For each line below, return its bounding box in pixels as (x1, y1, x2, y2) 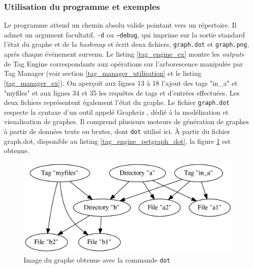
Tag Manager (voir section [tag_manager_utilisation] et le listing (4, 68, 201, 78)
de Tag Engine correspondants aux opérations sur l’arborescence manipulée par (4, 58, 243, 68)
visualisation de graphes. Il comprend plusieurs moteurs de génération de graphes (4, 116, 249, 127)
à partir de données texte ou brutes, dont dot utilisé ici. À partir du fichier (4, 126, 230, 136)
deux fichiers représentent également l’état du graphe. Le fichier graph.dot (4, 97, 230, 107)
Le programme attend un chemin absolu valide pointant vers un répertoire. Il (4, 20, 237, 30)
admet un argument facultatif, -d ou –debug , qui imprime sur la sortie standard (4, 29, 245, 39)
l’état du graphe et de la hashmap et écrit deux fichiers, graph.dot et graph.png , (4, 39, 249, 49)
